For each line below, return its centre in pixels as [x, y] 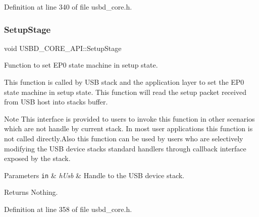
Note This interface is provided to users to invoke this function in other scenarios [129, 118]
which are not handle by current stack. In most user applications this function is [128, 128]
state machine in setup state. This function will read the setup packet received [125, 92]
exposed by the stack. [37, 158]
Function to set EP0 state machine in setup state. [81, 65]
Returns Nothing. [31, 192]
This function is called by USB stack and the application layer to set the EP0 [124, 82]
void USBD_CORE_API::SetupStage [63, 48]
